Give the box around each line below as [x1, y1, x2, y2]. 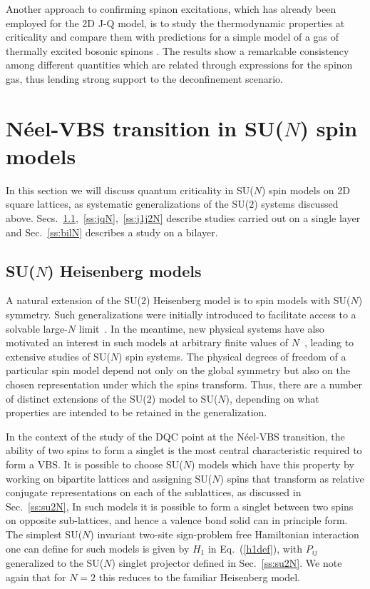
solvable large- [6, 321, 68, 336]
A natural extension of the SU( [6, 293, 141, 308]
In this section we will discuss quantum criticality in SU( [6, 182, 254, 197]
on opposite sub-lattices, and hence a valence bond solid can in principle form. [6, 513, 348, 528]
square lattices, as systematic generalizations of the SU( [6, 196, 250, 211]
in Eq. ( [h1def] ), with [207, 540, 303, 555]
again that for [6, 569, 66, 584]
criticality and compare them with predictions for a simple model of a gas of [6, 29, 339, 44]
